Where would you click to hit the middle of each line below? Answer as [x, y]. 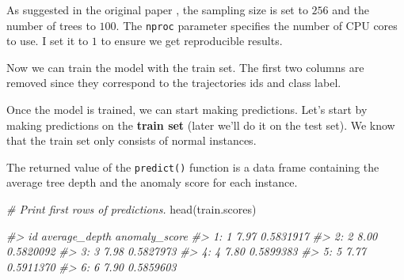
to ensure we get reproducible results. [192, 41]
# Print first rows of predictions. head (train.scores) [131, 209]
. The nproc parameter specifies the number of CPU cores [257, 25]
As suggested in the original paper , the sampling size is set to [157, 9]
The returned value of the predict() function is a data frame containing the [193, 166]
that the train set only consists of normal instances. [131, 140]
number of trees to [51, 25]
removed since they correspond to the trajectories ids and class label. [174, 83]
